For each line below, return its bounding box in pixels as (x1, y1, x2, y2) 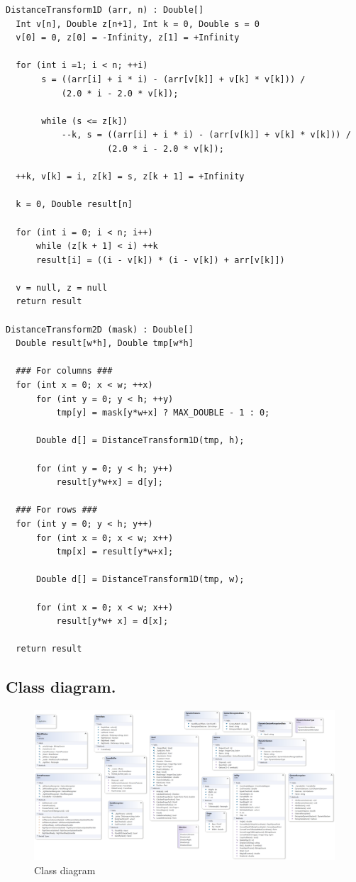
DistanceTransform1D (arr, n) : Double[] (6, 5, 204, 15)
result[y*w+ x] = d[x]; (56, 616, 169, 627)
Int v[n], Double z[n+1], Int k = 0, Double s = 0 (16, 18, 260, 29)
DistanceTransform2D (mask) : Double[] (6, 324, 194, 335)
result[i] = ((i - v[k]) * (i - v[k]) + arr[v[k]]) (35, 255, 285, 265)
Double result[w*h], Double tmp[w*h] (16, 338, 194, 349)
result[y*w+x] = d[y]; (56, 477, 163, 488)
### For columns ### (16, 366, 113, 376)
